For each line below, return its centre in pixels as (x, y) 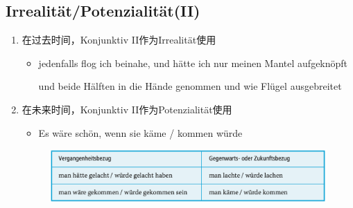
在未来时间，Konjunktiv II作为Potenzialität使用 (127, 109)
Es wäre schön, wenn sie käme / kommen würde (140, 132)
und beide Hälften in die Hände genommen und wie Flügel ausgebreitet (190, 86)
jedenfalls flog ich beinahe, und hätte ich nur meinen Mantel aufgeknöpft (193, 63)
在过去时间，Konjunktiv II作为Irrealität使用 (119, 40)
